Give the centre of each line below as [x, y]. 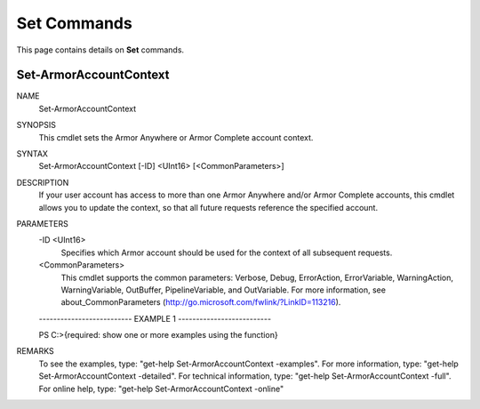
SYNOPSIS [36, 125]
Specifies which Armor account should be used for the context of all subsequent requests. [227, 253]
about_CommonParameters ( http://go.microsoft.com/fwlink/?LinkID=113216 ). [201, 302]
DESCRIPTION [43, 182]
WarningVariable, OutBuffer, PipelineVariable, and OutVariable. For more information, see [224, 290]
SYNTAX [32, 154]
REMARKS [35, 351]
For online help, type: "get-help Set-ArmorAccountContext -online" [161, 389]
